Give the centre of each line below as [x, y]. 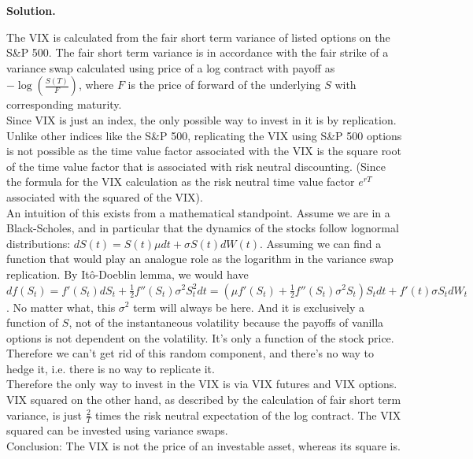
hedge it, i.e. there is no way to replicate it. [111, 368]
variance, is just [44, 415]
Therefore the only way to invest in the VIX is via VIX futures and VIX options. [202, 384]
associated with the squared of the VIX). [105, 196]
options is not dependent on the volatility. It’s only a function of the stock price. [200, 337]
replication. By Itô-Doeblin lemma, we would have [127, 274]
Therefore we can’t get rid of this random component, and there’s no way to [190, 353]
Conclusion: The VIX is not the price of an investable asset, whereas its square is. [203, 446]
